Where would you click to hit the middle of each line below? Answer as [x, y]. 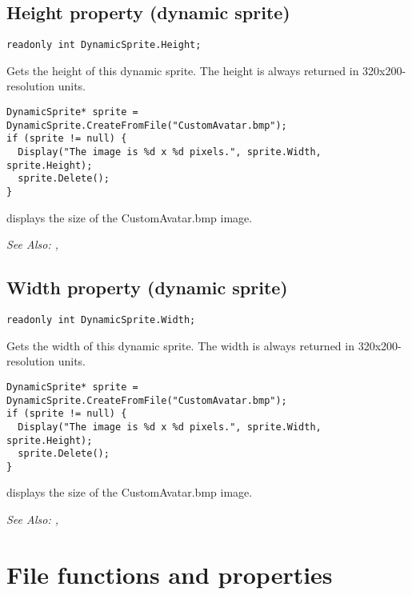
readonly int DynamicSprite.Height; [104, 45]
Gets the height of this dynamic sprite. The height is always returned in [183, 70]
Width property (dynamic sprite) [147, 288]
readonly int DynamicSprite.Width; [101, 320]
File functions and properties [170, 574]
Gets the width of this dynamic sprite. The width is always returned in [180, 345]
